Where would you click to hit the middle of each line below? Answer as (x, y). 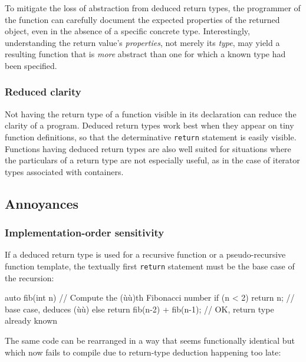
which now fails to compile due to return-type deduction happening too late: (143, 352)
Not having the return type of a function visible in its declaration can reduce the (151, 113)
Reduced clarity (43, 92)
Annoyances (42, 203)
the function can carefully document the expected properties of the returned (142, 19)
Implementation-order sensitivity (85, 233)
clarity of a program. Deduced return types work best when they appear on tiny (149, 125)
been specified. (31, 65)
